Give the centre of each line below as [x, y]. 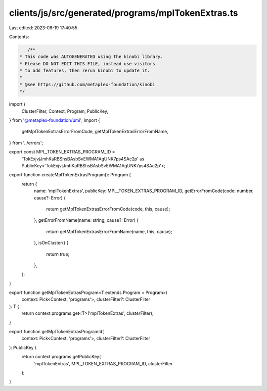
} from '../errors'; [26, 143]
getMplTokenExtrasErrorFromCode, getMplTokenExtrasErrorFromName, [95, 132]
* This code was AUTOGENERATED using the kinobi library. [91, 57]
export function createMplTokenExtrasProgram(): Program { [70, 175]
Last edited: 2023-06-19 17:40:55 [43, 28]
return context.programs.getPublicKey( [61, 357]
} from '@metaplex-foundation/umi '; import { [55, 120]
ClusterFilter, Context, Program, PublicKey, [65, 111]
